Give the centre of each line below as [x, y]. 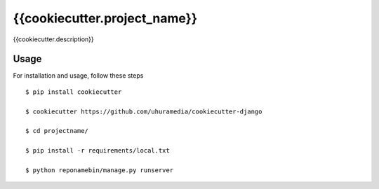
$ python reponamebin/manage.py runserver [100, 170]
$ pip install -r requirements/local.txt [98, 151]
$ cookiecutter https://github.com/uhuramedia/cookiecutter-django [144, 111]
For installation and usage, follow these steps [78, 76]
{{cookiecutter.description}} [53, 39]
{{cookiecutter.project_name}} [105, 18]
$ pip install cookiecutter [74, 92]
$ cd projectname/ [57, 131]
